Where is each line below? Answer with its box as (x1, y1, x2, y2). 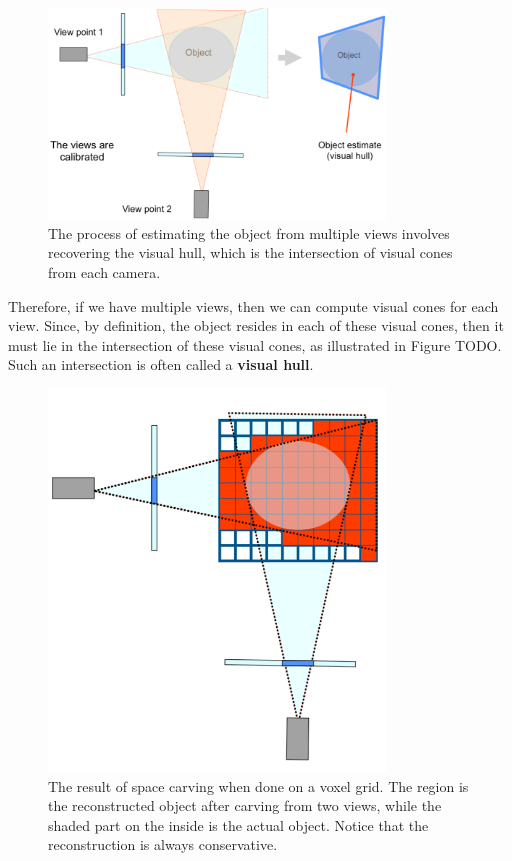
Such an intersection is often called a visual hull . (8, 354, 314, 375)
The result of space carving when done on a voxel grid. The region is (48, 775, 469, 796)
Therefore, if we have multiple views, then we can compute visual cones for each (8, 295, 499, 316)
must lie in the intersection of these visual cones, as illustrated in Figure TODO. (8, 334, 502, 355)
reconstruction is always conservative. (48, 834, 278, 855)
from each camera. (48, 262, 161, 283)
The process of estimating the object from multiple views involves (48, 222, 450, 243)
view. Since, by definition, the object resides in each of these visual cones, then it (8, 315, 504, 336)
